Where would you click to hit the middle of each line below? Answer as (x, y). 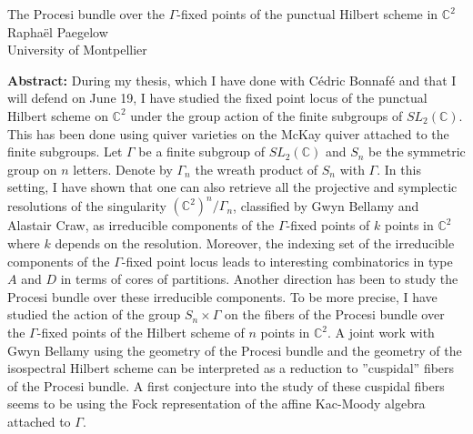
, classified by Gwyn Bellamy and (326, 205)
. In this (399, 169)
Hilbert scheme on (58, 115)
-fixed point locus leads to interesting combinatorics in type (287, 261)
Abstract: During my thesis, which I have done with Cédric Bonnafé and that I (232, 80)
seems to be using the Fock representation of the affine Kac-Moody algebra (216, 404)
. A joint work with (381, 332)
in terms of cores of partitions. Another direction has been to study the (259, 279)
